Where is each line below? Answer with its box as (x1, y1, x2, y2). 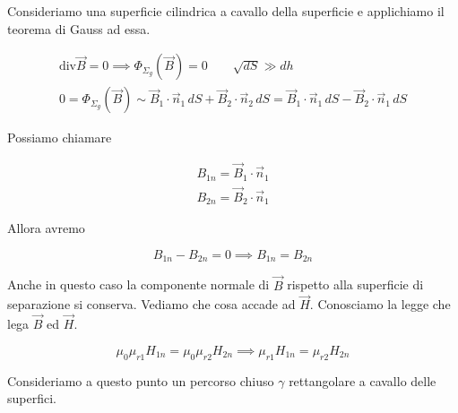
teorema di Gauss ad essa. (7, 19, 151, 38)
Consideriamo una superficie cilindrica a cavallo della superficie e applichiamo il (7, 2, 445, 20)
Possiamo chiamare (7, 128, 112, 147)
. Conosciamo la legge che (309, 295, 451, 314)
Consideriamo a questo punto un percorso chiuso (7, 371, 274, 390)
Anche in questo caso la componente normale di (7, 275, 270, 294)
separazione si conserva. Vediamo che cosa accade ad (7, 295, 296, 314)
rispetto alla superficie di (287, 275, 424, 294)
